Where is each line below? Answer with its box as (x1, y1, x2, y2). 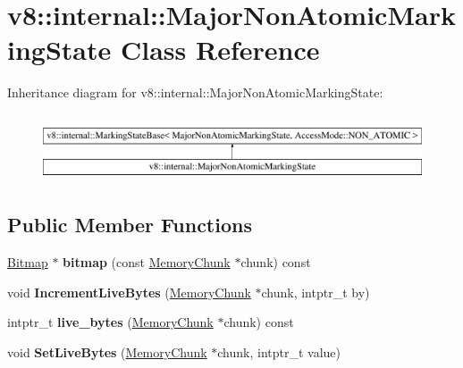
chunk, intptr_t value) (217, 343, 341, 362)
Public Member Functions (7, 211, 252, 238)
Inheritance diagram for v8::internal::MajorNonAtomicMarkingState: (7, 83, 383, 102)
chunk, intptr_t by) (261, 282, 370, 301)
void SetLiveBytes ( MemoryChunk (7, 343, 207, 362)
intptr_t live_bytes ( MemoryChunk (7, 313, 214, 331)
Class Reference (120, 31, 320, 68)
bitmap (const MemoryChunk (63, 253, 231, 272)
